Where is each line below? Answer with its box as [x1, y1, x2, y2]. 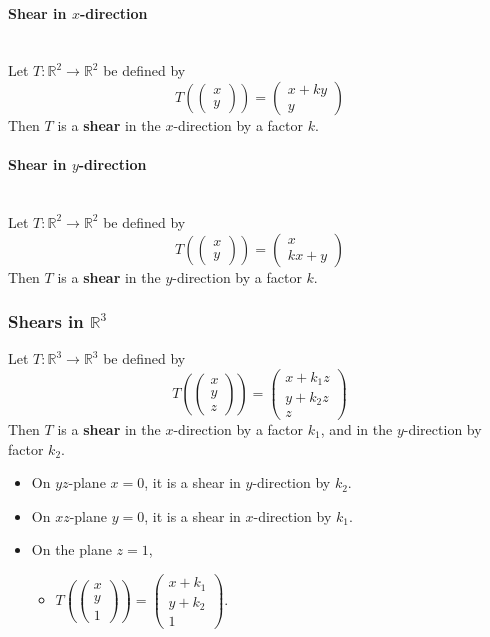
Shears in [8, 309, 84, 334]
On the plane [31, 539, 112, 560]
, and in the [320, 419, 393, 440]
